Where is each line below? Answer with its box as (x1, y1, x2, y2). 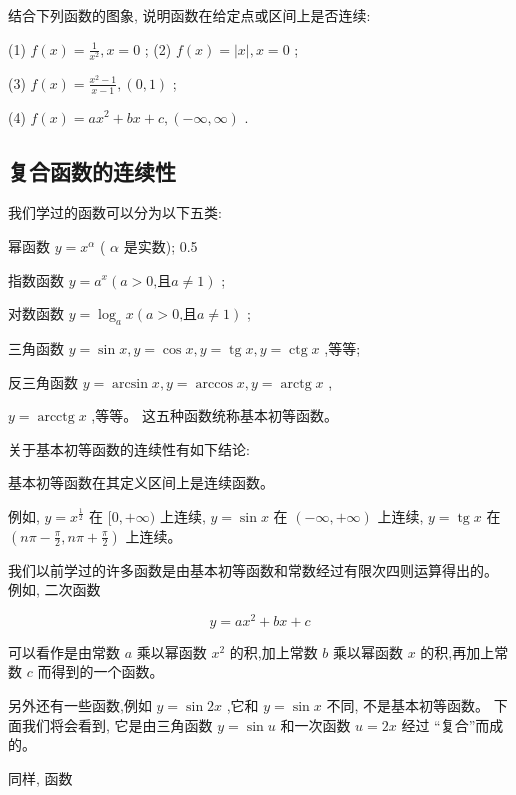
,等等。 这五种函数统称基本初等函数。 (91, 405, 338, 426)
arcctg (37, 410, 75, 425)
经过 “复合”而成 (401, 714, 504, 735)
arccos (195, 376, 233, 391)
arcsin (112, 376, 148, 391)
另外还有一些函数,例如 (8, 694, 152, 715)
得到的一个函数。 (51, 661, 164, 682)
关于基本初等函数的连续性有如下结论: (8, 438, 250, 459)
